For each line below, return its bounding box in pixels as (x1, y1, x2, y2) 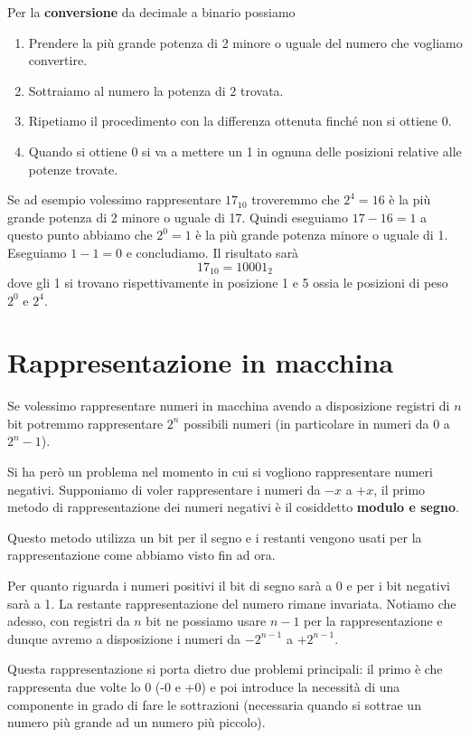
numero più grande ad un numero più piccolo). (7, 713, 266, 732)
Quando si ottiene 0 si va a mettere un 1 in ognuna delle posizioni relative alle (28, 141, 462, 160)
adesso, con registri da (7, 611, 130, 630)
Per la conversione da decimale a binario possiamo (7, 3, 296, 21)
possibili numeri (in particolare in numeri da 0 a (183, 413, 450, 432)
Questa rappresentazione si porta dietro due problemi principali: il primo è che (7, 659, 443, 678)
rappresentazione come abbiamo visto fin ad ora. (7, 545, 276, 564)
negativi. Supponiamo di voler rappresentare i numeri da (7, 479, 321, 498)
